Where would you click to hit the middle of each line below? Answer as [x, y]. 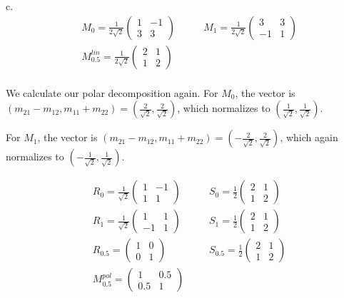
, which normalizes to [224, 108]
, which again [309, 137]
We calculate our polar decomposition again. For [112, 92]
